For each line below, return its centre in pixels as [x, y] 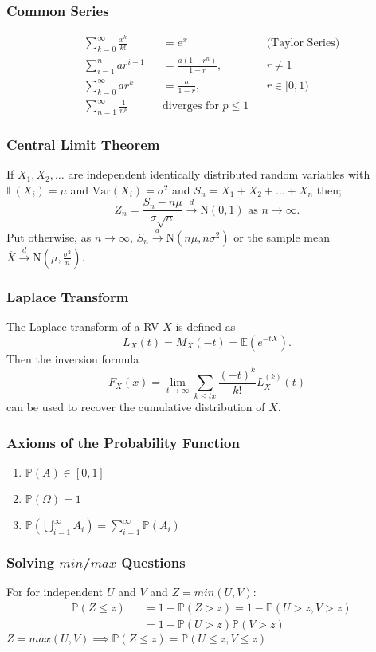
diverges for [190, 106]
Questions [153, 562]
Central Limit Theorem [83, 144]
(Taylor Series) [303, 43]
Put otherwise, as [49, 236]
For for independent [55, 592]
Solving [31, 562]
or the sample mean [282, 236]
